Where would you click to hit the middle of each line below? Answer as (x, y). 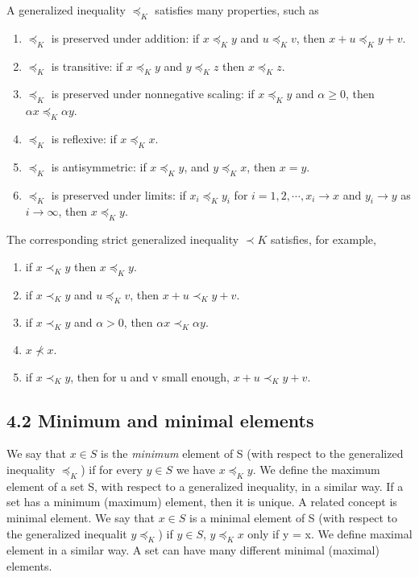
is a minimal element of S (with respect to (294, 517)
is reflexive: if (84, 138)
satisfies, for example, (323, 239)
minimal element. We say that (81, 517)
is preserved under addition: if (125, 37)
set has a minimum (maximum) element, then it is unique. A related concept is (202, 502)
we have (195, 469)
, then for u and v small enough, (150, 376)
